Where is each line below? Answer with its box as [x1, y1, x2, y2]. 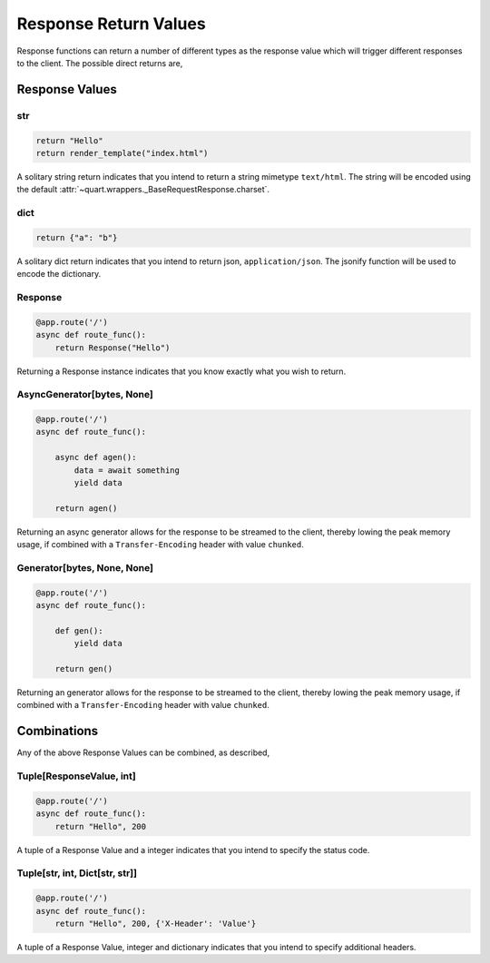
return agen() [54, 503, 118, 513]
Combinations [16, 723, 99, 739]
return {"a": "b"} [35, 232, 118, 242]
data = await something [73, 465, 181, 476]
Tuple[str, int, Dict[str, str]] [16, 867, 138, 879]
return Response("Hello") [54, 342, 171, 353]
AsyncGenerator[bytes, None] [16, 388, 153, 401]
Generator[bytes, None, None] [16, 561, 154, 574]
